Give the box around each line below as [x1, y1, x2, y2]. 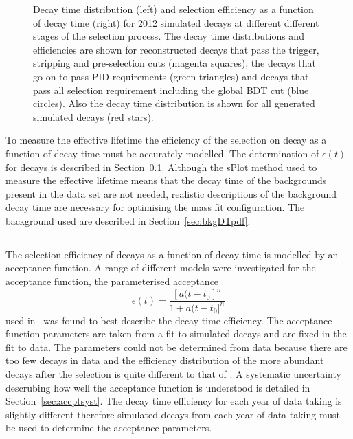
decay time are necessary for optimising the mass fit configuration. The [5, 200, 305, 214]
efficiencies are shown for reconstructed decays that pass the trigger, [33, 42, 319, 56]
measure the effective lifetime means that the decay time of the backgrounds [5, 173, 327, 188]
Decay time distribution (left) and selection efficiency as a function [33, 2, 314, 16]
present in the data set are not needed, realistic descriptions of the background [5, 186, 337, 201]
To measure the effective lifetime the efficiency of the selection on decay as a [5, 133, 327, 147]
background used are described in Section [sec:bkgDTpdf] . [5, 213, 251, 227]
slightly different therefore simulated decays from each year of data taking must [5, 407, 340, 421]
